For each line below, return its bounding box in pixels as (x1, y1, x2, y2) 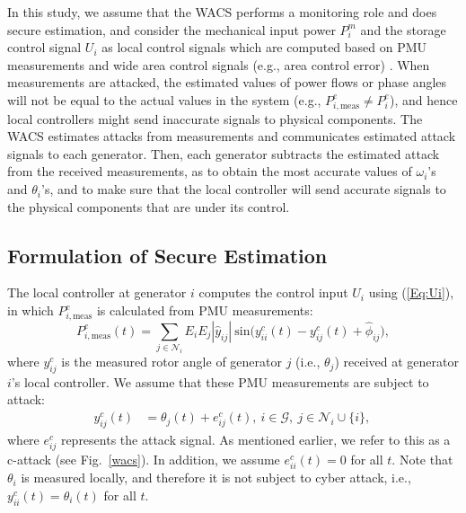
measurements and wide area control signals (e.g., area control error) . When (7, 55, 430, 74)
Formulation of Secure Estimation (7, 241, 328, 269)
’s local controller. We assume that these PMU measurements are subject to (11, 372, 429, 391)
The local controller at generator (7, 283, 187, 302)
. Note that (391, 450, 453, 469)
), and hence (389, 90, 458, 109)
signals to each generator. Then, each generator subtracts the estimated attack (7, 144, 440, 163)
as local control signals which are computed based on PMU (101, 38, 427, 57)
